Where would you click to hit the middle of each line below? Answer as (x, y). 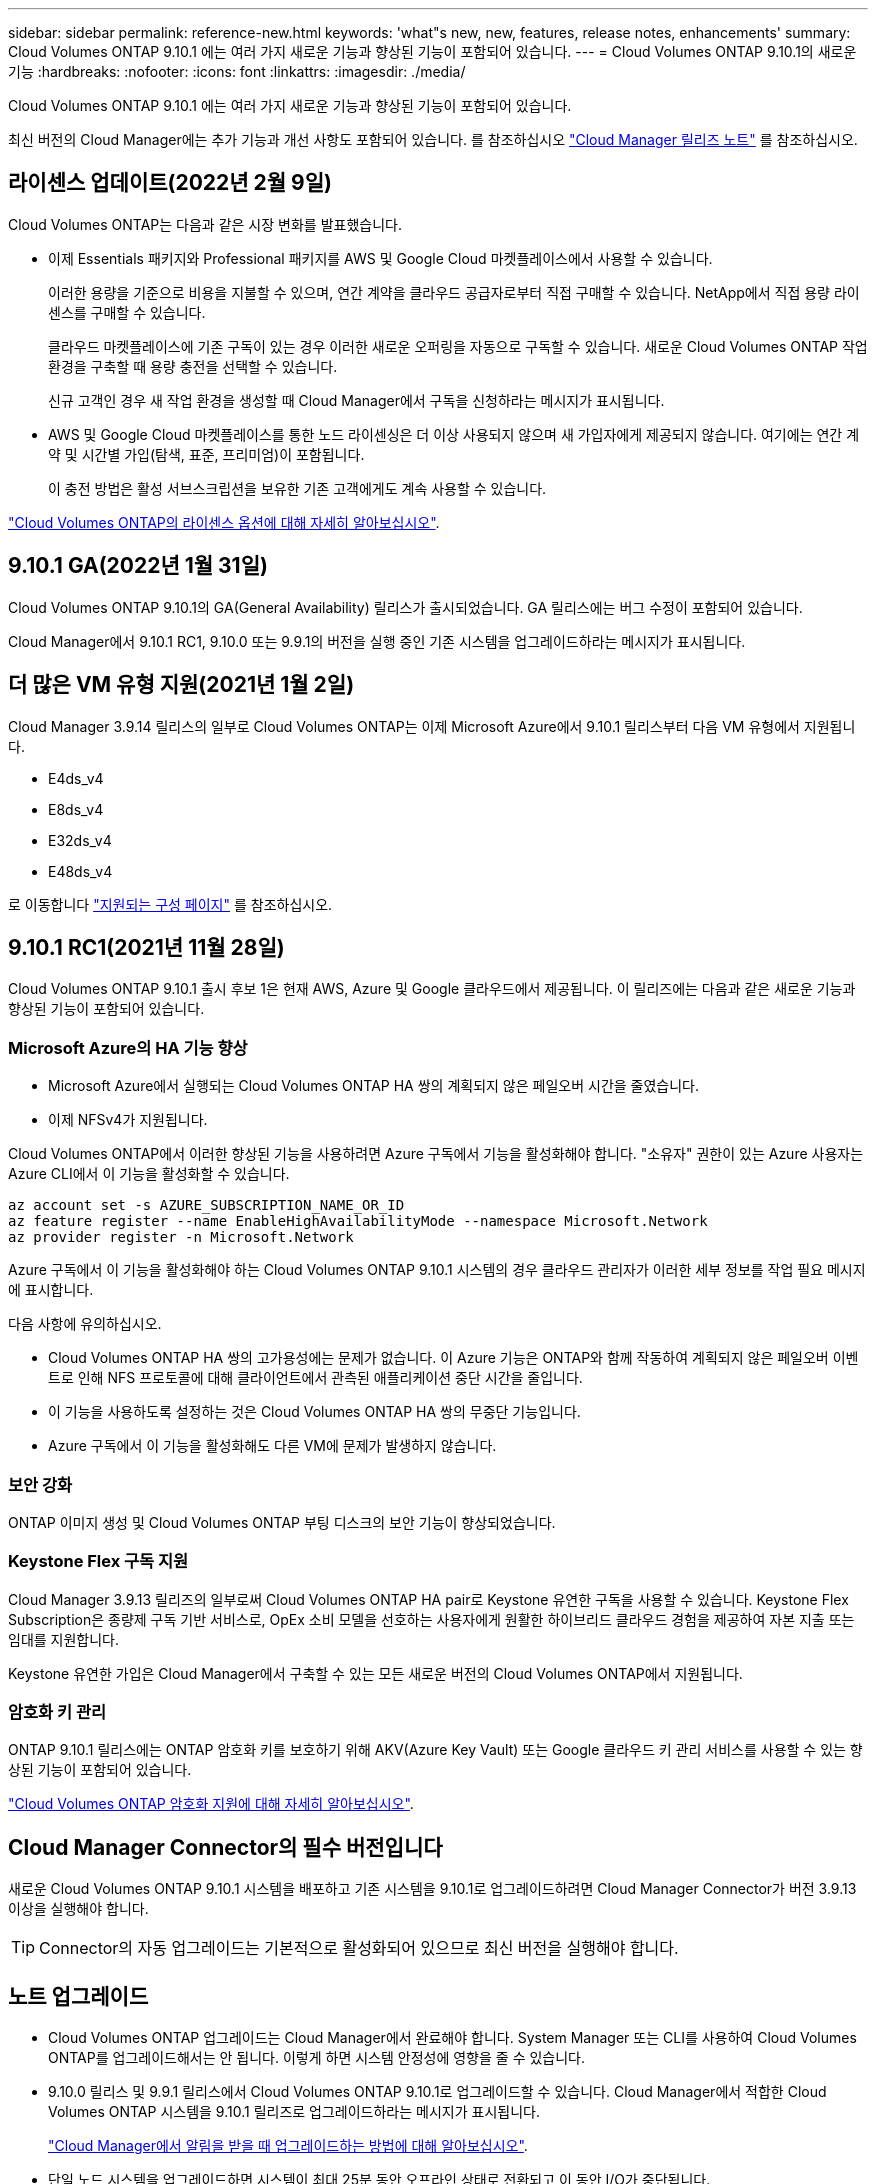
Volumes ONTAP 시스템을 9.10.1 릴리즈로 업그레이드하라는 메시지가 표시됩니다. (294, 2112)
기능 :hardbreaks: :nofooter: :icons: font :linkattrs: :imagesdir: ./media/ (237, 71)
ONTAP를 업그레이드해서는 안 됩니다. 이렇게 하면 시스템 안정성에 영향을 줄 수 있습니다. (316, 2058)
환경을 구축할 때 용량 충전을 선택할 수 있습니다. (193, 366)
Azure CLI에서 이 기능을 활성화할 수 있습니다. (149, 1174)
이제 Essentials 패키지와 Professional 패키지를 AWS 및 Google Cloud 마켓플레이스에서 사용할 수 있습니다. (380, 258)
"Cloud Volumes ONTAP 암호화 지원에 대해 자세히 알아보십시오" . (211, 1804)
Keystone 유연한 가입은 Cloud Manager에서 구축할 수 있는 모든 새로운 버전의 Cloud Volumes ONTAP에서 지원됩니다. (375, 1673)
